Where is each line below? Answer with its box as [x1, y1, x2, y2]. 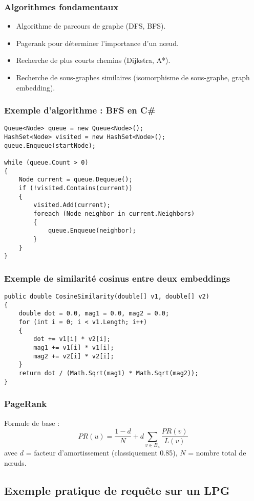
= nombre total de [188, 447, 246, 458]
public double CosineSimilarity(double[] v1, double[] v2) [4, 293, 209, 301]
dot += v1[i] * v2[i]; [33, 335, 111, 343]
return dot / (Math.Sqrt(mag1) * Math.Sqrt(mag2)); [18, 370, 199, 377]
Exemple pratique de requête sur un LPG [4, 482, 230, 498]
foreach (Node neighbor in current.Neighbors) [33, 210, 195, 217]
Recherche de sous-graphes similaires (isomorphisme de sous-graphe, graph [16, 72, 250, 82]
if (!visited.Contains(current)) [18, 185, 133, 192]
